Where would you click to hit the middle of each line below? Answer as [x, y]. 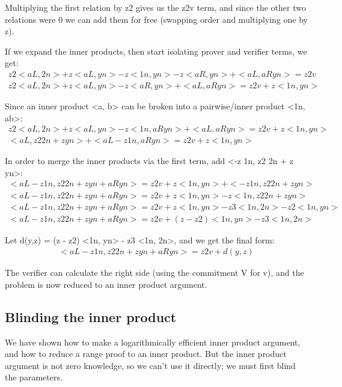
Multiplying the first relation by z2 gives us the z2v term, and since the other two [155, 7]
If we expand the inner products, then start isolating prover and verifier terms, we [156, 51]
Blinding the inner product [91, 316]
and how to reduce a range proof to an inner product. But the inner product [146, 354]
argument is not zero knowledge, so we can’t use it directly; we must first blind [150, 365]
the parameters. [34, 377]
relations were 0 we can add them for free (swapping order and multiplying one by [156, 19]
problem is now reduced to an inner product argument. [106, 284]
